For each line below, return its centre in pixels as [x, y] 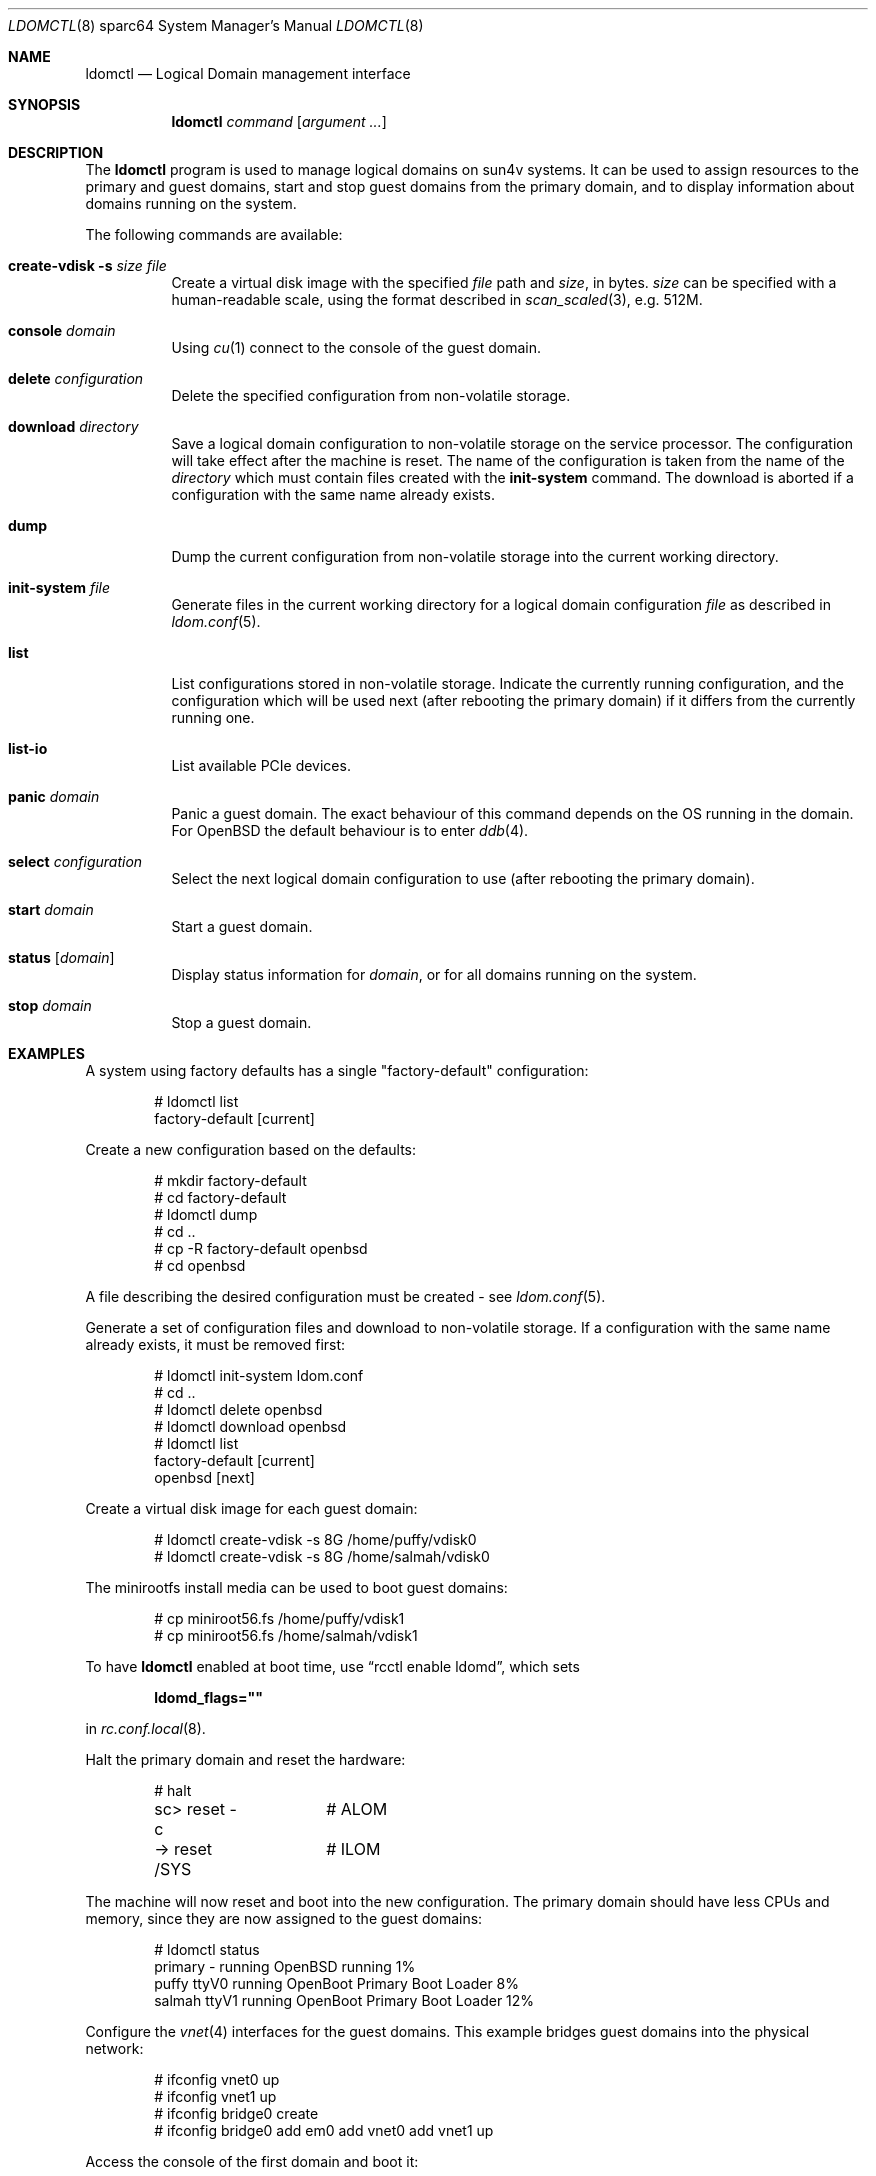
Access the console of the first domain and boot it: [252, 2161]
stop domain [50, 1005]
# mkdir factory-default [230, 1180]
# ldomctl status [207, 1949]
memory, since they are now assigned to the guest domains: [284, 1918]
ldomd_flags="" [209, 1697]
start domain [51, 909]
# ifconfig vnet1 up [215, 2096]
